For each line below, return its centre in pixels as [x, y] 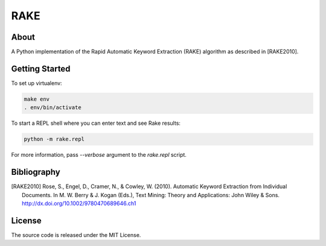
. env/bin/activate [53, 108]
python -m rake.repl [54, 139]
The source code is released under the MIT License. [76, 235]
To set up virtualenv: [37, 83]
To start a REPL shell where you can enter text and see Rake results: [96, 123]
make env [37, 99]
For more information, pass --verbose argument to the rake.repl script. [99, 155]
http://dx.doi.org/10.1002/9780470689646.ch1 [79, 203]
